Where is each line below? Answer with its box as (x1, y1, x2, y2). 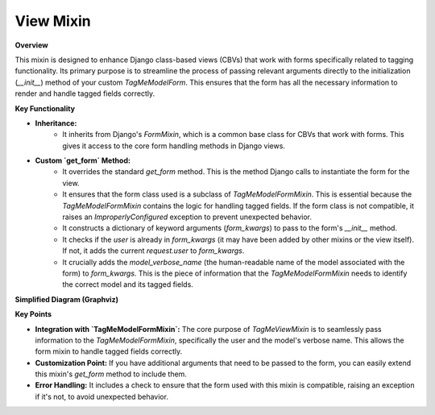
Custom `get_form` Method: (35, 156, 130, 165)
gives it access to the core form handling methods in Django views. (62, 141, 286, 151)
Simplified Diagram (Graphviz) (14, 294, 118, 304)
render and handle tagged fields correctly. (14, 89, 155, 98)
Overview (14, 40, 48, 50)
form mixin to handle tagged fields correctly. (35, 347, 183, 356)
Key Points (14, 309, 52, 319)
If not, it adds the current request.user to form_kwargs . (62, 246, 245, 255)
